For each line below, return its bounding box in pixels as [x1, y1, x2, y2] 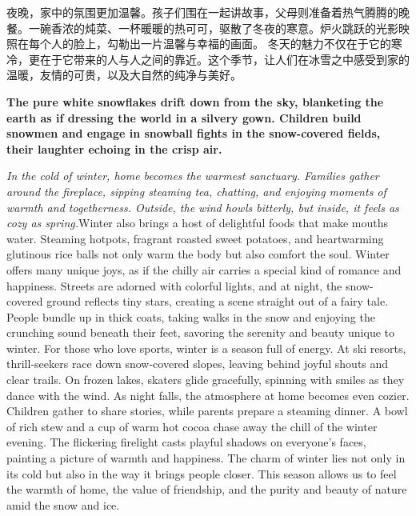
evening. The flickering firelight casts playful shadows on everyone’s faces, [6, 434, 366, 450]
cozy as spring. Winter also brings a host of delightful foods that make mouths [6, 214, 389, 231]
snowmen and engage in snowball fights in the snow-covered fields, [6, 125, 381, 142]
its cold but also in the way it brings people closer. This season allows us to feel [6, 465, 397, 482]
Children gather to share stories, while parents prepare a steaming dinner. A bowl [6, 402, 408, 419]
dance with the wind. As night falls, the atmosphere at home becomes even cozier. [6, 386, 410, 403]
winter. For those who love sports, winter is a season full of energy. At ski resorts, [6, 339, 406, 356]
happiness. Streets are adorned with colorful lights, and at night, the [6, 277, 342, 294]
